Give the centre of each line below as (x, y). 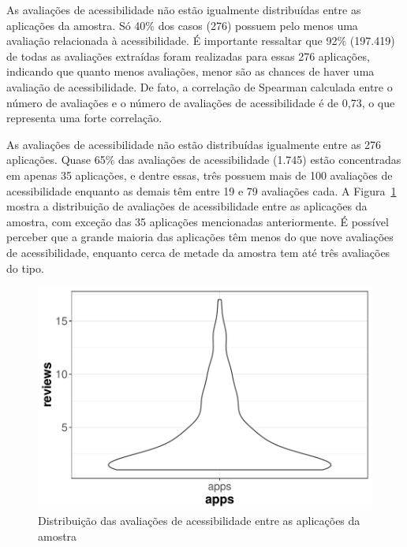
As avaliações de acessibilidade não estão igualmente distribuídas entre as (184, 9)
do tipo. (25, 268)
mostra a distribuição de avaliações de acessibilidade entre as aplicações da (187, 206)
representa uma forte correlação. (84, 118)
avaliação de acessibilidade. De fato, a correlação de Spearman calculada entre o (200, 86)
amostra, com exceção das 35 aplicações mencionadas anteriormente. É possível (198, 221)
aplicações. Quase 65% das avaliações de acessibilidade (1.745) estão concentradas (204, 160)
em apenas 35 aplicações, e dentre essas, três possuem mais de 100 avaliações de (200, 175)
